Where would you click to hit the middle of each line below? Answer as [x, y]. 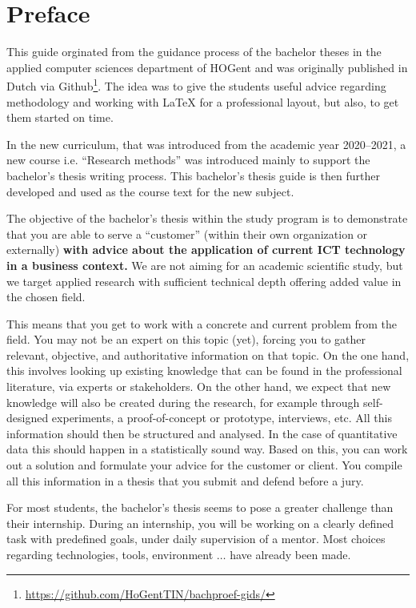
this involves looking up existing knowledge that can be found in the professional [204, 370]
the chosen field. [46, 297]
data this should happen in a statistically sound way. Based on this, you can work [207, 449]
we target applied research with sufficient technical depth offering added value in [204, 281]
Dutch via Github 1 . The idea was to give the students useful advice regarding [196, 85]
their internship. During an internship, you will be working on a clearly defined [200, 523]
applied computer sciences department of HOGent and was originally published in [207, 67]
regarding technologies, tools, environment [110, 554]
